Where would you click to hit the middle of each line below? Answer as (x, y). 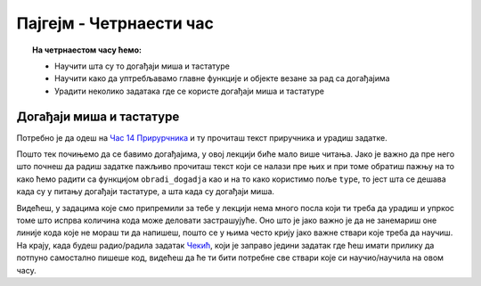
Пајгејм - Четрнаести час (115, 23)
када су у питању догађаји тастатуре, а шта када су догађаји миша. (146, 192)
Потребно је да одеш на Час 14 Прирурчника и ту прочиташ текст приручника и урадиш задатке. (202, 137)
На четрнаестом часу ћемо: (87, 50)
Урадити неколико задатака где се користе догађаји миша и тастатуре (190, 91)
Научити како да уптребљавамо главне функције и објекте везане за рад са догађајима (223, 78)
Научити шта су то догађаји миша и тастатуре (143, 66)
